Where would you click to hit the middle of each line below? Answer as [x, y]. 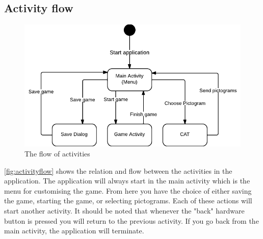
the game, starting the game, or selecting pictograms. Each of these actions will [128, 201]
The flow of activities [57, 154]
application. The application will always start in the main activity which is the [127, 181]
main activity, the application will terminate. [74, 231]
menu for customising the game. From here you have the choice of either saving [128, 190]
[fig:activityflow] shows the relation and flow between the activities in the [118, 170]
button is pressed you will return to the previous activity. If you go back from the [131, 220]
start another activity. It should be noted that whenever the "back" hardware [124, 210]
